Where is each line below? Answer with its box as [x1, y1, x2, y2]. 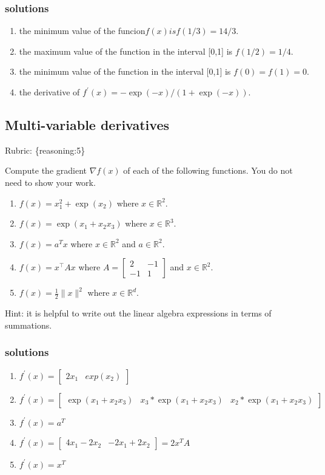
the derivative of [19, 86, 80, 98]
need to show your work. [5, 176, 96, 188]
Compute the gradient [5, 164, 87, 177]
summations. [5, 318, 52, 331]
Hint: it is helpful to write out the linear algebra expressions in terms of [5, 307, 272, 320]
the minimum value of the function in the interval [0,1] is [19, 65, 231, 78]
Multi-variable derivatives [5, 115, 169, 134]
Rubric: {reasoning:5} [5, 143, 85, 156]
